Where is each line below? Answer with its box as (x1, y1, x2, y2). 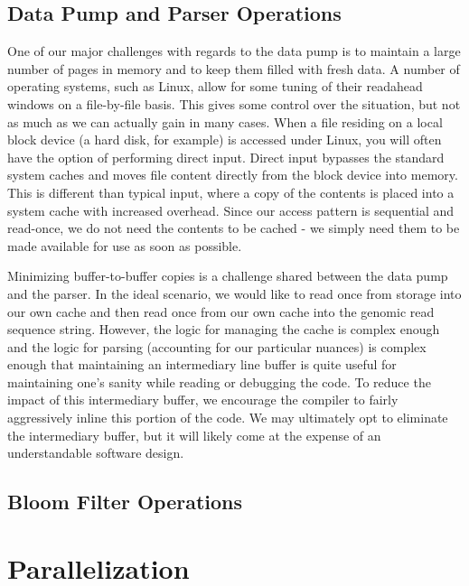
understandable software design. (7, 443, 184, 462)
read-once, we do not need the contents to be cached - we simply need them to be (7, 219, 460, 237)
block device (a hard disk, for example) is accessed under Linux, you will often (7, 130, 442, 149)
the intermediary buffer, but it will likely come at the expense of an (7, 425, 381, 444)
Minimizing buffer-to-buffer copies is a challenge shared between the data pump (7, 266, 448, 285)
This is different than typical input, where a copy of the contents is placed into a (7, 182, 455, 201)
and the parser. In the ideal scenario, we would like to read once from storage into (7, 284, 462, 302)
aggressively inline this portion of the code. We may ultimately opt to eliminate (7, 408, 448, 427)
